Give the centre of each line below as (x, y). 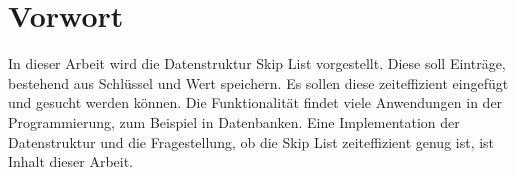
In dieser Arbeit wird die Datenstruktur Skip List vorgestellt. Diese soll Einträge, (257, 63)
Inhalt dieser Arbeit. (71, 161)
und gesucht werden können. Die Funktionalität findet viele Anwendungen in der (255, 102)
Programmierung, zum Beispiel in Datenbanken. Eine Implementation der (234, 121)
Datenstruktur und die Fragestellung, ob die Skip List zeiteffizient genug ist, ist (251, 141)
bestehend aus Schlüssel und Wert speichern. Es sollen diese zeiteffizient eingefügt (258, 82)
